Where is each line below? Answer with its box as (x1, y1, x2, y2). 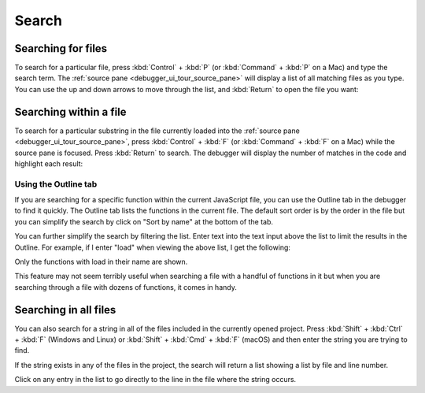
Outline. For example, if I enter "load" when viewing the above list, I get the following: (14, 243, 291, 252)
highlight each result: (14, 158, 83, 169)
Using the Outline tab (14, 178, 98, 189)
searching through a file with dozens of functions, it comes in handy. (14, 282, 238, 291)
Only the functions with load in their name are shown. (14, 257, 188, 267)
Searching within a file (14, 105, 127, 118)
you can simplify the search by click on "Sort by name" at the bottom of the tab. (14, 217, 273, 226)
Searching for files (14, 42, 108, 55)
